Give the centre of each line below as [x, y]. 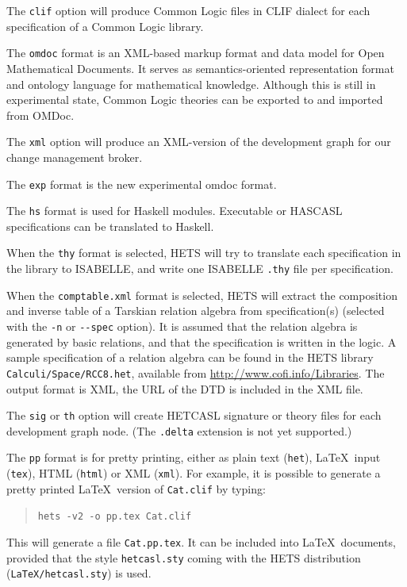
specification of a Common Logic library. [105, 26]
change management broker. [75, 157]
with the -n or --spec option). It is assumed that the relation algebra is [182, 326]
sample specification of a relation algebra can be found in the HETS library [190, 357]
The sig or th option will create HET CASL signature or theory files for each [194, 415]
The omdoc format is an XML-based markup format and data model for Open [196, 53]
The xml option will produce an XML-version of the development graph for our [199, 142]
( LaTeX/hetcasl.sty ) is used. [79, 573]
